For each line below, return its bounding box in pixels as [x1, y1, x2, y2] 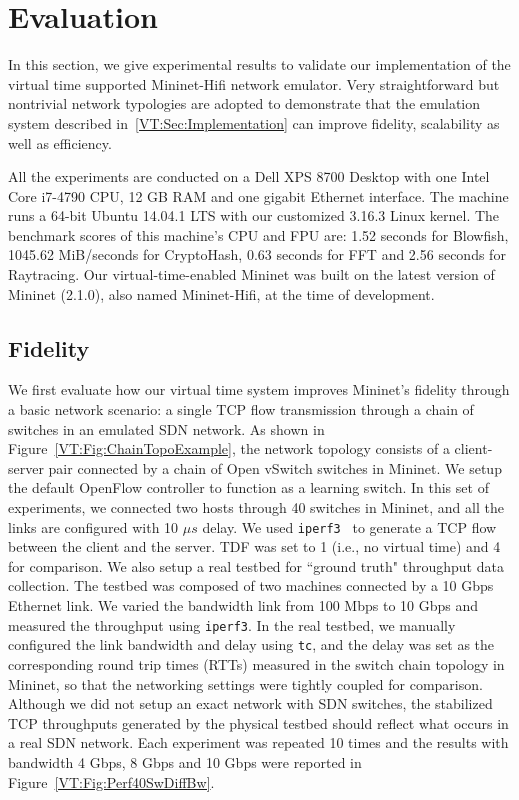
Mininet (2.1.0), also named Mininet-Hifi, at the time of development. [8, 283, 435, 304]
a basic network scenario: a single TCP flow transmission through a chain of [8, 399, 474, 420]
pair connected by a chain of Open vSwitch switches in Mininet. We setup [48, 457, 502, 478]
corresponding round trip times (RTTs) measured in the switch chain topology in [8, 653, 505, 674]
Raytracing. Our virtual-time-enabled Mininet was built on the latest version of [8, 264, 495, 285]
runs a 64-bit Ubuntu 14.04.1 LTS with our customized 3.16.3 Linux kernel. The [8, 205, 500, 226]
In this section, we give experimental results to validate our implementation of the [8, 54, 511, 75]
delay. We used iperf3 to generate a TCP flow [202, 516, 497, 537]
